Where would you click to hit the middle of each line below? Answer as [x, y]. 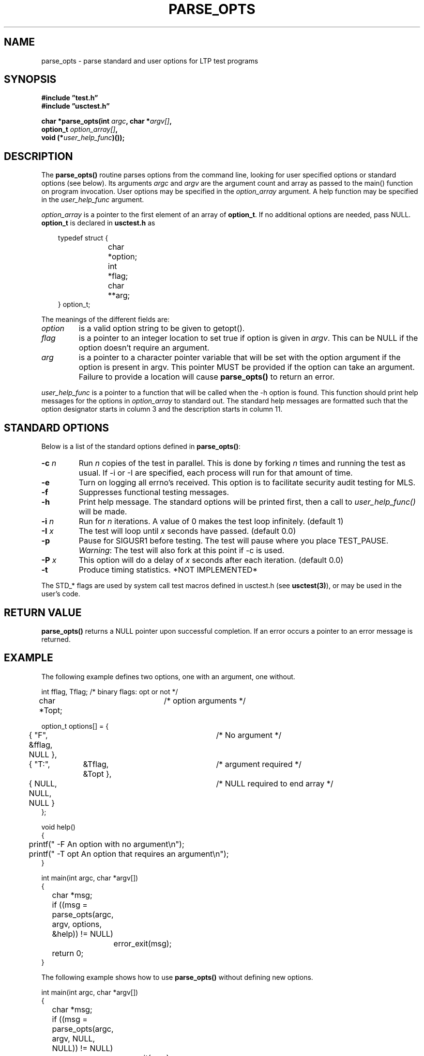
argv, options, [77, 924]
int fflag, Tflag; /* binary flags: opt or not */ [110, 691]
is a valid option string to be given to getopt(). [162, 328]
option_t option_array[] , [80, 129]
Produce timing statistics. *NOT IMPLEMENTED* [168, 570]
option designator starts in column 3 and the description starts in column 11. [162, 409]
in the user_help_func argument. [93, 200]
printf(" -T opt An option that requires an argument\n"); [129, 854]
